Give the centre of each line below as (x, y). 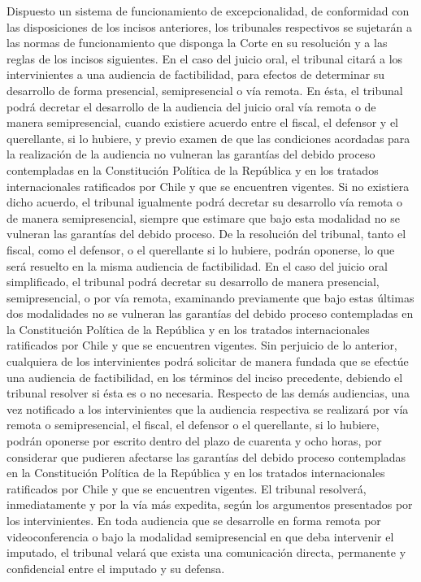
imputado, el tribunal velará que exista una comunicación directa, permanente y (206, 552)
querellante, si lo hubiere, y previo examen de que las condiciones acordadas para (208, 138)
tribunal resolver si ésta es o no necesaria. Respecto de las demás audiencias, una (208, 393)
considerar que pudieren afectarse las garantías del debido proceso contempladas (206, 456)
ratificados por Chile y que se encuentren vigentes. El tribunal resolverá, (187, 488)
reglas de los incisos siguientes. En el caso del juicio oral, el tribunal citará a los (205, 58)
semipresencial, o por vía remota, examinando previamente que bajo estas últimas (210, 297)
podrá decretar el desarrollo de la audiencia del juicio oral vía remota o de (191, 106)
